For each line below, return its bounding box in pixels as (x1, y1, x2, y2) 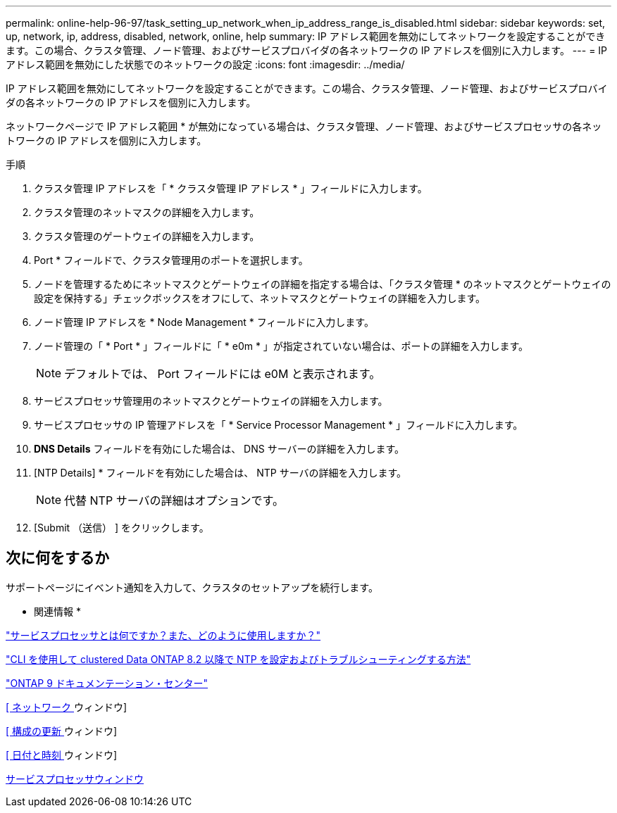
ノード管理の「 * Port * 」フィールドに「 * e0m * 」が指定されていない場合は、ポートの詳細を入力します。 (34, 340, 529, 352)
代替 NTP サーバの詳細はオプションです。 (64, 493, 284, 508)
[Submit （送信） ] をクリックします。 (34, 522, 209, 534)
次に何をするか (6, 549, 109, 567)
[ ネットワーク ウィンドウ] (6, 700, 127, 713)
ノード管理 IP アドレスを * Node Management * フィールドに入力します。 (34, 316, 374, 328)
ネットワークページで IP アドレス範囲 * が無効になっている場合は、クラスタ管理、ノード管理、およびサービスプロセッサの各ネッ (6, 120, 602, 132)
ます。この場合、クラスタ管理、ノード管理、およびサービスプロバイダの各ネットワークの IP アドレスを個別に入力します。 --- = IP (6, 44, 608, 56)
